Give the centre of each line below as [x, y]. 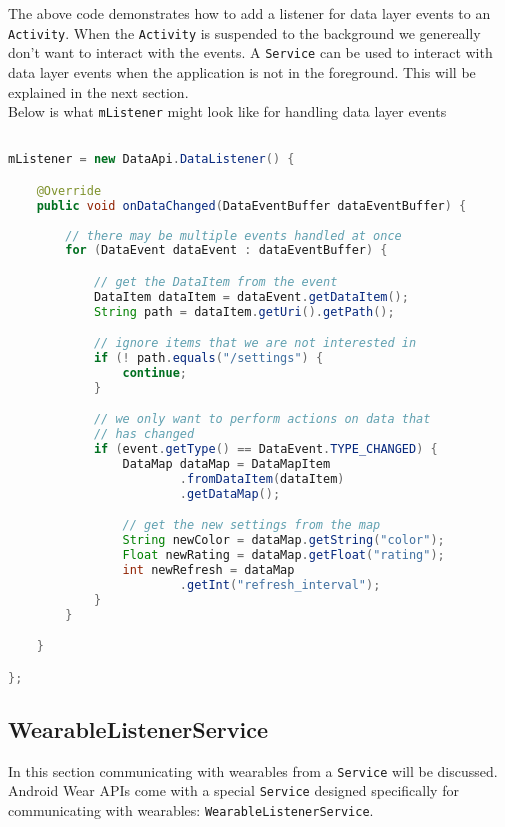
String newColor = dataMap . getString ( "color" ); [283, 540]
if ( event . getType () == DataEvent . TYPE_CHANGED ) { [265, 449]
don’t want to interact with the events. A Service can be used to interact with [250, 52]
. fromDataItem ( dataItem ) [262, 478]
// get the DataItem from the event [215, 281]
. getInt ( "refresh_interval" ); [280, 584]
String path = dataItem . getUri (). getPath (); [244, 311]
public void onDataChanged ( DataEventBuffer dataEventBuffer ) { [251, 205]
